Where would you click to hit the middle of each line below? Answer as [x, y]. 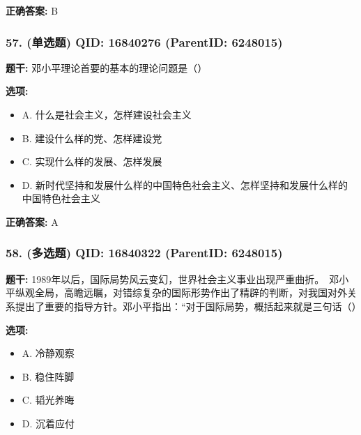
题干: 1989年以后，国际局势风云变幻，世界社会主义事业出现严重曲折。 [163, 278]
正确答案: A [32, 221]
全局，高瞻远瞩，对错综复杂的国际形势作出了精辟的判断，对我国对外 [191, 292]
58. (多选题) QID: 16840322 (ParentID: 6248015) [144, 253]
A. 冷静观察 [48, 353]
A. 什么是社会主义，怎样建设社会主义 [107, 114]
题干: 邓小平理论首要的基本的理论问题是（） [107, 67]
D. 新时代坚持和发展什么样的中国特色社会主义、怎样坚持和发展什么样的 [185, 184]
